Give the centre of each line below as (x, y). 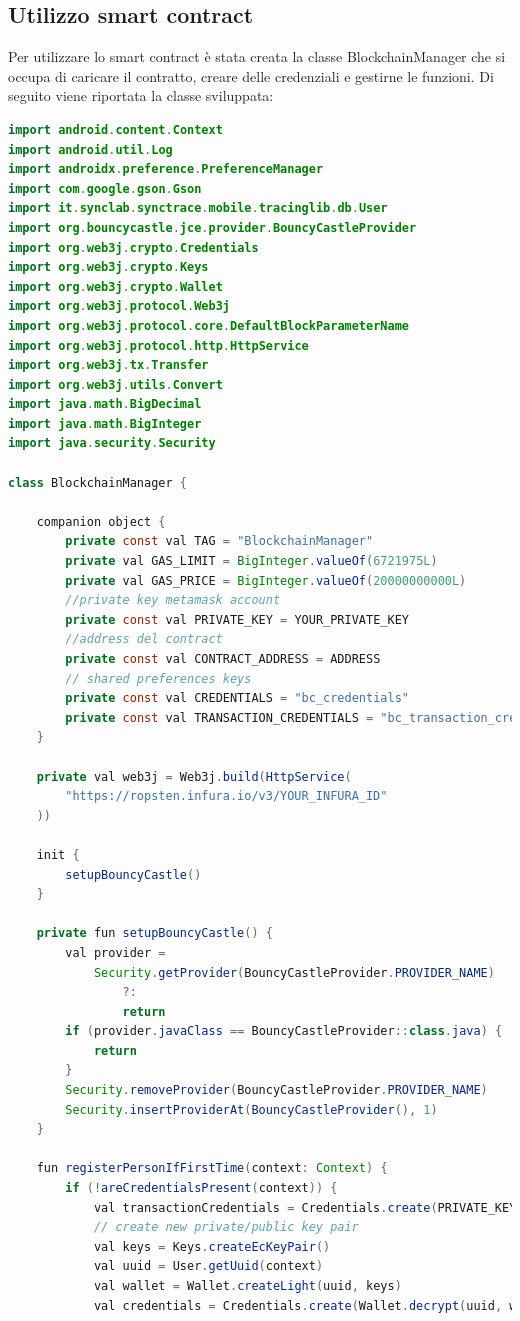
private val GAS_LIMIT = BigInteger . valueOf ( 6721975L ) (251, 561)
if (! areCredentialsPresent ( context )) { (201, 1188)
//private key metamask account (173, 600)
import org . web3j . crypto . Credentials (133, 247)
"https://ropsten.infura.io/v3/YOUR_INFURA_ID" (226, 796)
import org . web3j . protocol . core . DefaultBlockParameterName (208, 325)
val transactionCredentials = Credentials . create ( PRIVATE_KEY (305, 1207)
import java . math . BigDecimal (105, 404)
